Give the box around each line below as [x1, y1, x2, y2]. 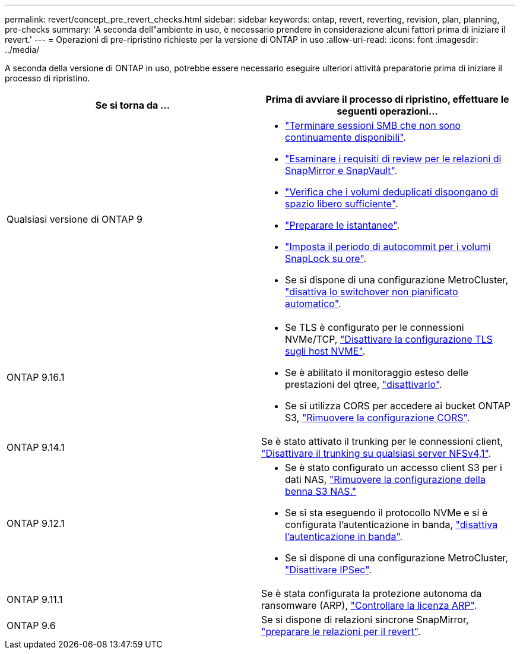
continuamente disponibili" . [285, 131, 406, 143]
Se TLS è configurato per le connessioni [285, 321, 464, 333]
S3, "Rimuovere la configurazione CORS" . [285, 412, 470, 424]
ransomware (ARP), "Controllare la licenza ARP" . [261, 599, 477, 611]
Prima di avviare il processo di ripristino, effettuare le [265, 93, 509, 105]
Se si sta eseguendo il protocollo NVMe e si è [285, 507, 488, 519]
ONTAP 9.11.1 [7, 593, 63, 605]
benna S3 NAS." [285, 485, 357, 497]
